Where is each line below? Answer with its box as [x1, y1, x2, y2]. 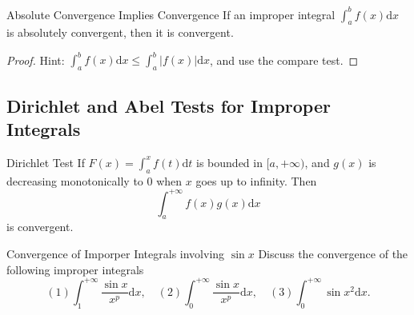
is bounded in [196, 154, 263, 170]
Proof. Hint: [6, 51, 65, 68]
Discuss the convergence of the [258, 245, 408, 262]
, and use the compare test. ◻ [210, 51, 359, 68]
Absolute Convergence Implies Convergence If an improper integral [6, 6, 336, 22]
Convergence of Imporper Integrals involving [6, 245, 225, 262]
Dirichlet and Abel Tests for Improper [6, 93, 331, 118]
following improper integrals [6, 261, 144, 277]
